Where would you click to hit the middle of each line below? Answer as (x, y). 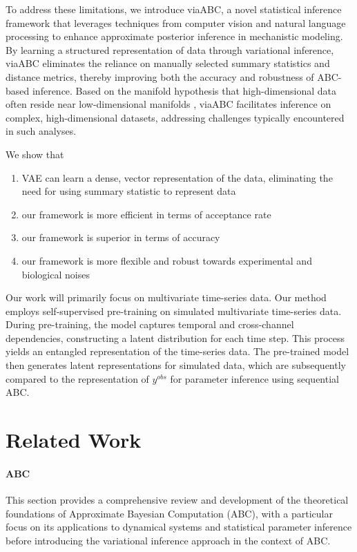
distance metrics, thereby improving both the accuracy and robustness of (160, 76)
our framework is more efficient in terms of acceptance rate (146, 214)
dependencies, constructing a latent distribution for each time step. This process (175, 337)
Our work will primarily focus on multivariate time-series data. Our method (166, 297)
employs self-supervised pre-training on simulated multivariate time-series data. (174, 311)
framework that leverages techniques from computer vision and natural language (176, 22)
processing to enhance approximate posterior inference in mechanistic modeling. (174, 36)
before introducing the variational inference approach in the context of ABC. (168, 540)
